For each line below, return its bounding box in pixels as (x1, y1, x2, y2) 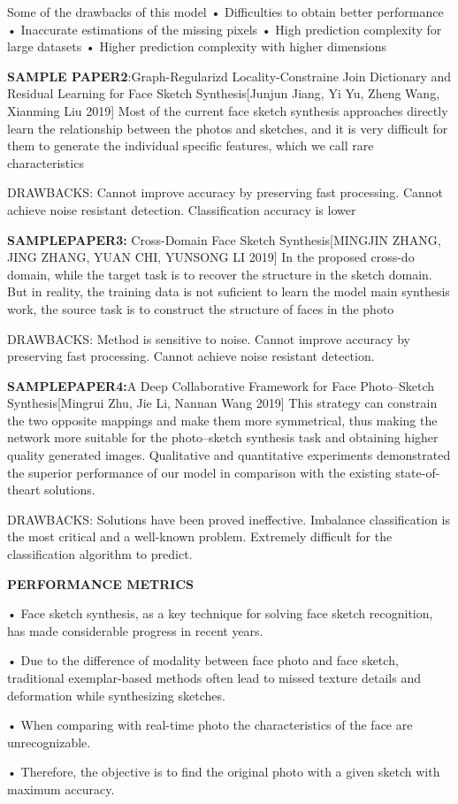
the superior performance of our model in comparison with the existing (7, 463, 392, 481)
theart (7, 480, 41, 499)
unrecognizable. (7, 732, 91, 751)
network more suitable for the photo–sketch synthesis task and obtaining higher (7, 428, 439, 447)
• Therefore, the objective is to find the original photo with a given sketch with (7, 762, 440, 781)
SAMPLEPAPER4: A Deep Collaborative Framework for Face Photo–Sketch (7, 376, 435, 394)
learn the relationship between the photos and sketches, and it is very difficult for (7, 119, 448, 137)
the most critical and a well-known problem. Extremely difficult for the (7, 527, 393, 546)
